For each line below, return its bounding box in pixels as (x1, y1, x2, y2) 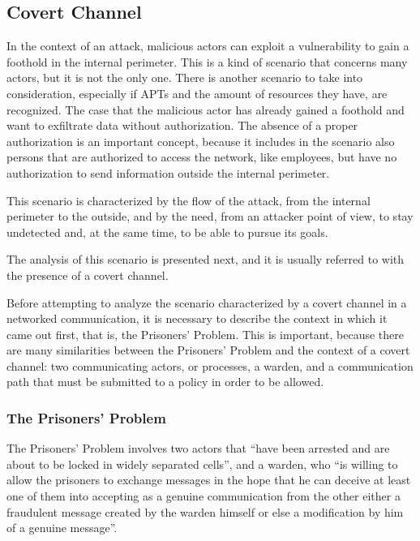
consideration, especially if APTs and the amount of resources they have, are (6, 84, 388, 101)
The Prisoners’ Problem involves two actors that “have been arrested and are (6, 440, 390, 457)
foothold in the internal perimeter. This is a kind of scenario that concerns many (6, 53, 408, 70)
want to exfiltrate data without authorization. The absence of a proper (6, 117, 358, 134)
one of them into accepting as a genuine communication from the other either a (6, 487, 401, 505)
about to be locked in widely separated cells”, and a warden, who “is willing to (6, 455, 398, 472)
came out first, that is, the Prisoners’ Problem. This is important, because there (6, 325, 404, 342)
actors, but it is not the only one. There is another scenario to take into (6, 69, 363, 86)
